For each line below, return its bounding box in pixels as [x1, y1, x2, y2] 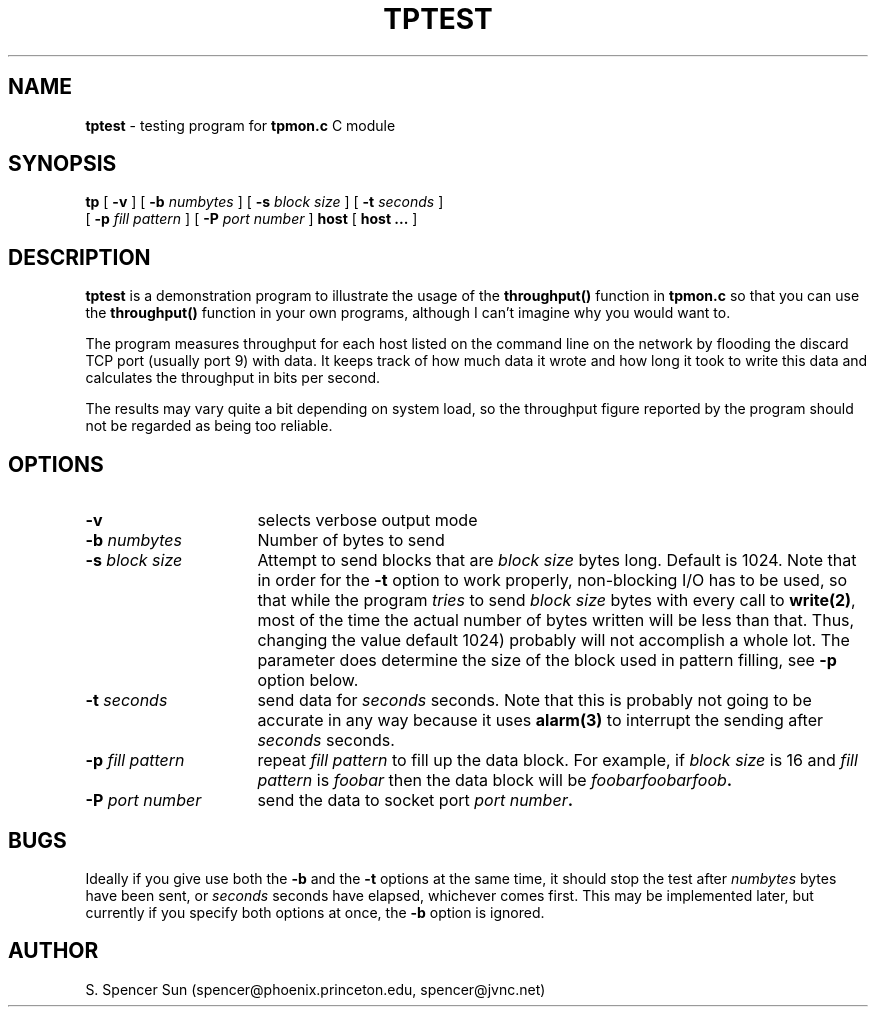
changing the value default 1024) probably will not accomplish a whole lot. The [257, 630, 850, 651]
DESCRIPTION [8, 244, 151, 270]
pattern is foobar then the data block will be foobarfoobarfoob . [257, 770, 733, 791]
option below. [257, 670, 359, 691]
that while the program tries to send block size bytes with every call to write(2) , [257, 590, 856, 611]
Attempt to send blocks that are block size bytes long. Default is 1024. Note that [257, 550, 857, 571]
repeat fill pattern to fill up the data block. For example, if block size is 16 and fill [257, 750, 858, 771]
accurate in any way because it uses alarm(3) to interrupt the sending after [257, 710, 824, 731]
